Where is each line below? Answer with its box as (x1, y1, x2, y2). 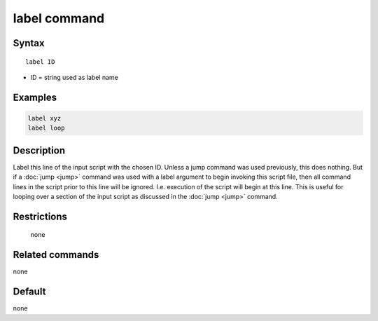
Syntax (13, 37, 45, 49)
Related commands (13, 249, 99, 261)
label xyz (27, 114, 62, 122)
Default (13, 286, 46, 298)
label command (13, 11, 105, 26)
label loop (27, 124, 65, 132)
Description (13, 144, 66, 156)
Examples (13, 91, 57, 103)
